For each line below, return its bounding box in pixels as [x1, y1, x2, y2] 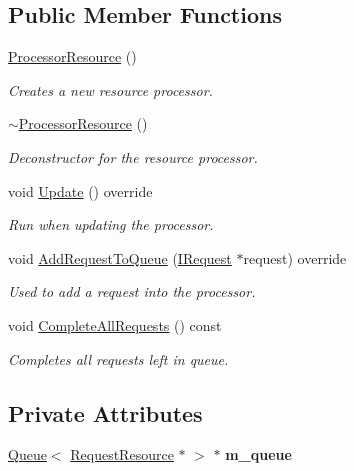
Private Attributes [8, 397, 203, 428]
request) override [243, 247, 347, 268]
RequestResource [70, 444, 174, 465]
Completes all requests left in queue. [8, 348, 229, 369]
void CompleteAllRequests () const [8, 314, 222, 335]
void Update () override [8, 180, 153, 201]
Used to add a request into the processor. [8, 281, 256, 302]
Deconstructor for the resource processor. [8, 146, 258, 167]
